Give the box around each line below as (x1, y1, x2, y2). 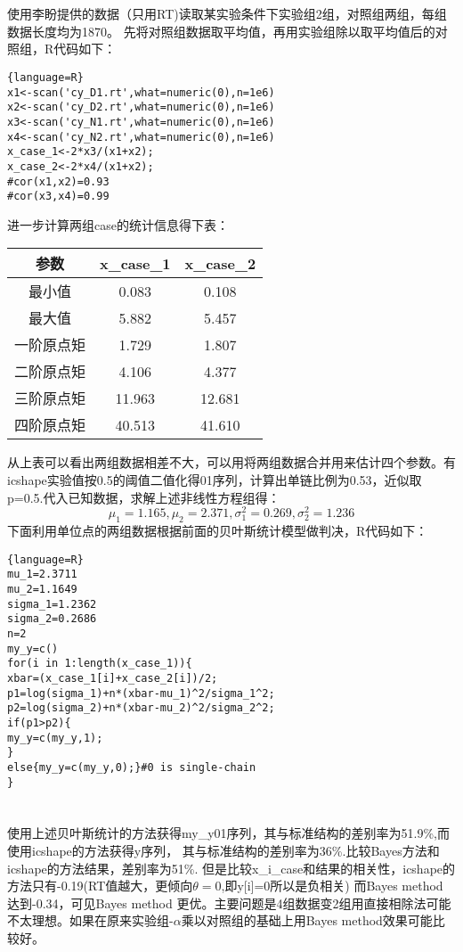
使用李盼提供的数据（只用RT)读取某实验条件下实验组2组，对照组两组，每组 (7, 4, 447, 23)
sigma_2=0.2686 (7, 612, 97, 626)
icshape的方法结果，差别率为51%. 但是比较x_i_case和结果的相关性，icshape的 (7, 858, 456, 877)
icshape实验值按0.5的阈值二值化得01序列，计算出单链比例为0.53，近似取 (7, 471, 422, 489)
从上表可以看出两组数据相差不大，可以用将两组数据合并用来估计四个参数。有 (7, 453, 456, 472)
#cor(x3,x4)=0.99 (7, 190, 110, 203)
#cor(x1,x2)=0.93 (7, 175, 110, 188)
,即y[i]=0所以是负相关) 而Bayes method (221, 876, 443, 895)
